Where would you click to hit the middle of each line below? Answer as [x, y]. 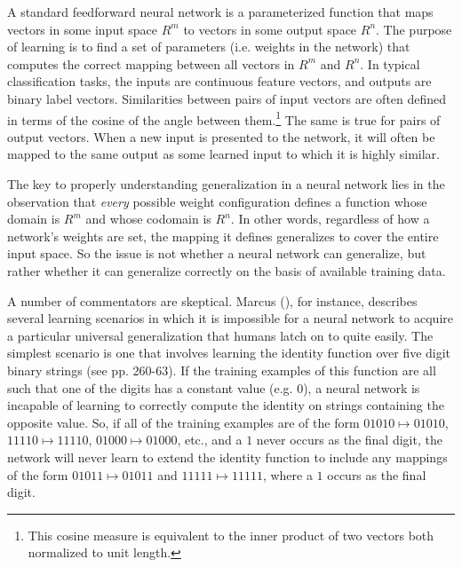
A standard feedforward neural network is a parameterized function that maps [220, 12]
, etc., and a [210, 440]
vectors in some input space [83, 29]
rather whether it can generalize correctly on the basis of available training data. [227, 270]
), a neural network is [362, 387]
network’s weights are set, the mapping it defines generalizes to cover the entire [223, 236]
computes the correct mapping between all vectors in [151, 63]
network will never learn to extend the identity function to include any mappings [227, 457]
